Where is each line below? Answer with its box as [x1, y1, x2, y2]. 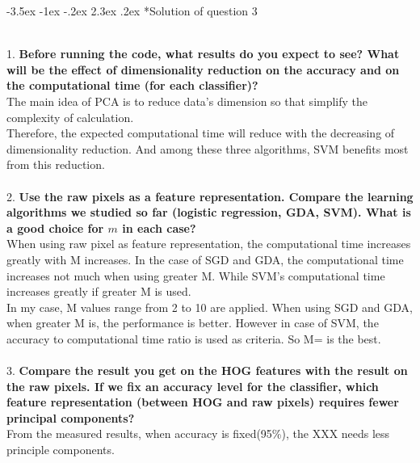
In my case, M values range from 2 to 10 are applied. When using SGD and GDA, [6, 298, 413, 315]
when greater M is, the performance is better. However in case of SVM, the [6, 314, 379, 331]
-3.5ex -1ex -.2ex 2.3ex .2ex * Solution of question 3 [6, 2, 258, 19]
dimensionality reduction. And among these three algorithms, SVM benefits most [6, 140, 409, 157]
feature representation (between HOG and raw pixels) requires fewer [6, 394, 399, 410]
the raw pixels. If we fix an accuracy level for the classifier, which [6, 377, 379, 394]
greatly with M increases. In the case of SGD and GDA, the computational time [6, 250, 404, 267]
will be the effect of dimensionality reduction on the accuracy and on [6, 61, 400, 78]
